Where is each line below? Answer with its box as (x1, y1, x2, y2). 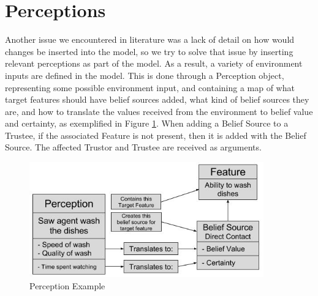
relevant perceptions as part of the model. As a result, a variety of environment (5, 57, 303, 70)
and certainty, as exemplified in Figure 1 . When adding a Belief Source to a (5, 117, 289, 130)
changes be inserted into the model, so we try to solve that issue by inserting (5, 45, 293, 57)
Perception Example (29, 279, 105, 292)
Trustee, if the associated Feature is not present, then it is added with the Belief (5, 128, 306, 141)
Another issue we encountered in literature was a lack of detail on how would (5, 33, 295, 46)
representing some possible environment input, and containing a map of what (5, 81, 295, 94)
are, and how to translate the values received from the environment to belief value (5, 105, 313, 117)
